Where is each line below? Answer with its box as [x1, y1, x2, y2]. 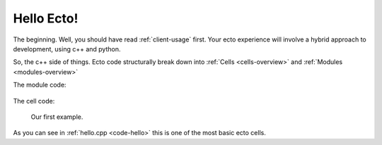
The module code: [13, 81, 66, 89]
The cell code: [13, 96, 55, 105]
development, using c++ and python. [13, 44, 121, 53]
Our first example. [30, 113, 83, 121]
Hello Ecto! [13, 11, 79, 26]
